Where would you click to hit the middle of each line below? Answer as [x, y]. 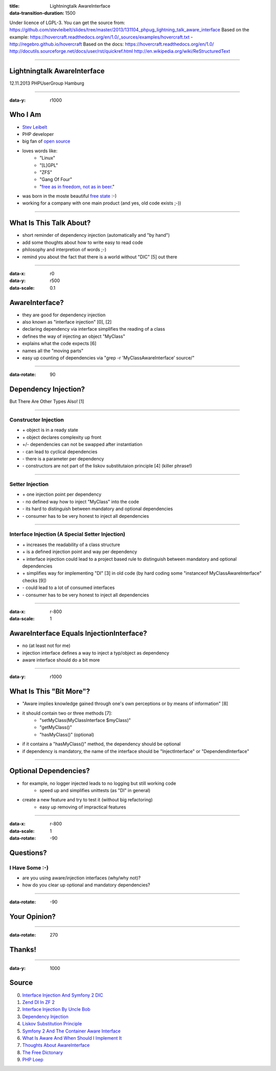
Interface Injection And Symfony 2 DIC [63, 995]
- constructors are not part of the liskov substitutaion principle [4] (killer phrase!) [107, 466]
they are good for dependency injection [64, 315]
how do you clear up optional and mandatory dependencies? [86, 885]
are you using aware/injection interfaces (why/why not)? [81, 878]
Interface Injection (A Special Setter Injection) [67, 534]
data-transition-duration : [37, 13]
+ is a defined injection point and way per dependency [80, 552]
